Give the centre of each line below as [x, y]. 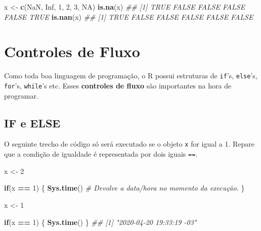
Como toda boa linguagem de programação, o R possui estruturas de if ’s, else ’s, [131, 76]
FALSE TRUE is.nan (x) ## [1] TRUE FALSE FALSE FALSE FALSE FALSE [129, 16]
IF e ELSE [32, 123]
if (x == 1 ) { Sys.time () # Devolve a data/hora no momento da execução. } [124, 188]
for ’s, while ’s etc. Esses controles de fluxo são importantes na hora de [118, 85]
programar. [21, 95]
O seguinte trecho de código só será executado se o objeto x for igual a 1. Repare [129, 144]
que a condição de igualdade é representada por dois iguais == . [101, 154]
